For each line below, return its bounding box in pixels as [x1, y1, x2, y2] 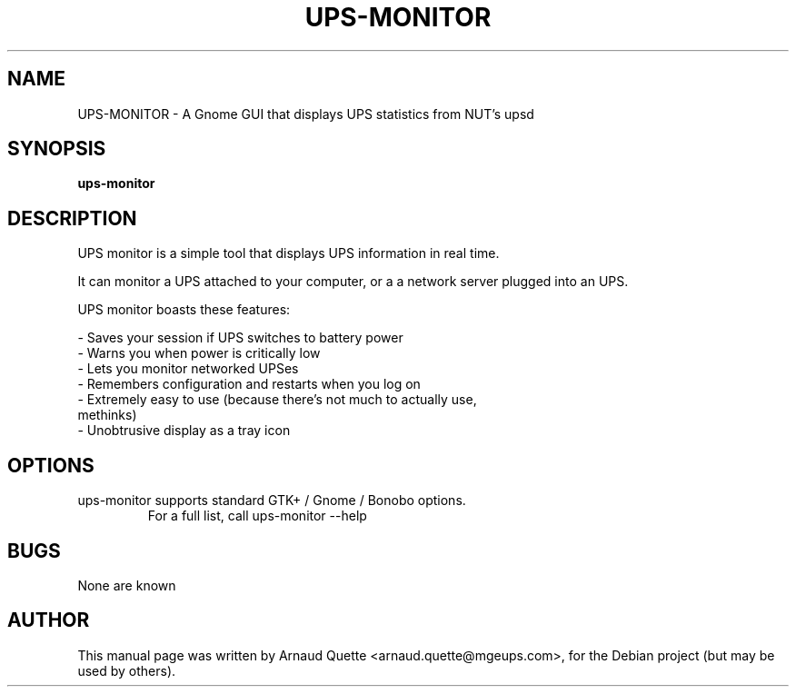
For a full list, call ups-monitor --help [147, 508, 367, 524]
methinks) [77, 407, 137, 423]
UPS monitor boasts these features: [77, 302, 291, 318]
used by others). [77, 662, 176, 679]
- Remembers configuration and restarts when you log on [77, 376, 421, 392]
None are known [77, 577, 176, 593]
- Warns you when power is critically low [77, 345, 321, 362]
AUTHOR [7, 609, 90, 632]
